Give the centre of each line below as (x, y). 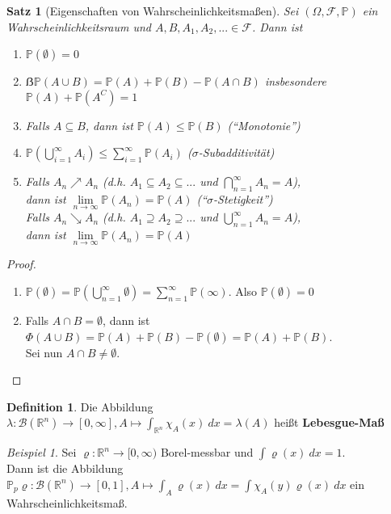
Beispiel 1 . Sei (42, 452)
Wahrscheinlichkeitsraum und (79, 26)
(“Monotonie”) (264, 125)
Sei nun (44, 352)
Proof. (21, 264)
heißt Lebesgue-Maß (329, 422)
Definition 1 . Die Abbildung (80, 406)
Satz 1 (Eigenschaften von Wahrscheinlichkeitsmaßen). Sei (153, 11)
